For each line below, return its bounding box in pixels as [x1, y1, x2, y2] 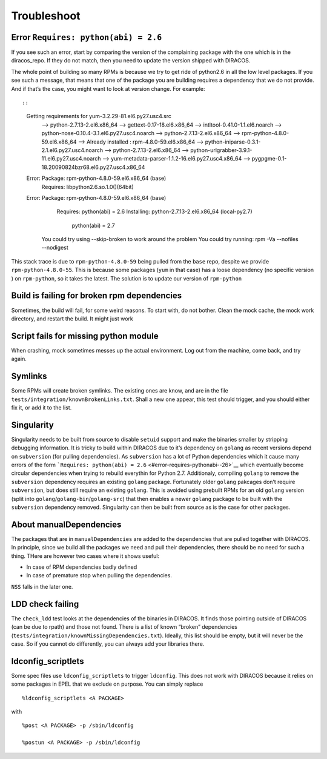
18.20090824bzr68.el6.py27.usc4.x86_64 [41, 164, 145, 171]
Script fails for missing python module [11, 331, 159, 341]
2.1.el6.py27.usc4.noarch [41, 146, 104, 154]
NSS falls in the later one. [11, 583, 73, 590]
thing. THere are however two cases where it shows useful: [11, 552, 160, 560]
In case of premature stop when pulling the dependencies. [26, 572, 173, 579]
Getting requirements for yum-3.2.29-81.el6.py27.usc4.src [26, 113, 172, 120]
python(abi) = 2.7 [71, 222, 115, 229]
